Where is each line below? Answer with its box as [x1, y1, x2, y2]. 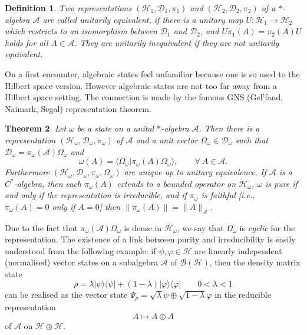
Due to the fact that [5, 221, 78, 234]
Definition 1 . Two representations [5, 2, 132, 14]
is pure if [265, 177, 298, 189]
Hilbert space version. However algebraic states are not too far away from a [5, 79, 277, 91]
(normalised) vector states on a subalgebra [5, 256, 159, 268]
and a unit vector [136, 133, 198, 146]
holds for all [5, 36, 48, 48]
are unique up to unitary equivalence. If [124, 166, 266, 178]
